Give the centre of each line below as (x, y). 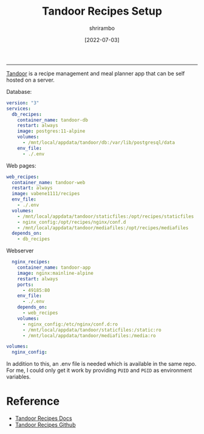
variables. (19, 377)
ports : (25, 285)
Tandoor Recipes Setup (102, 11)
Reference (33, 401)
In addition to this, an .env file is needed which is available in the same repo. (101, 364)
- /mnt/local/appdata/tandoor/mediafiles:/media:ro (89, 336)
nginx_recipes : (31, 262)
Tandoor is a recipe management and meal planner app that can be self (96, 73)
